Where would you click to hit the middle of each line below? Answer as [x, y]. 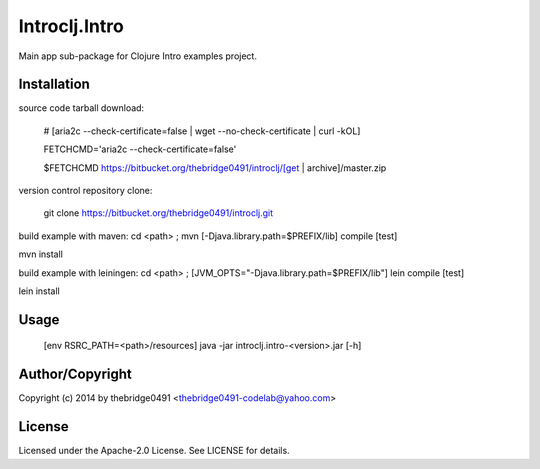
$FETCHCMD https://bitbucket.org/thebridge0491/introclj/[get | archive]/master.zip [215, 167]
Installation [54, 84]
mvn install [41, 254]
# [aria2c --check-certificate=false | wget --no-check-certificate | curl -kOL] [202, 131]
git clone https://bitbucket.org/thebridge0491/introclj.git [158, 213]
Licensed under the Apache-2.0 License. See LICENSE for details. [154, 451]
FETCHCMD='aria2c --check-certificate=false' [140, 149]
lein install [39, 291]
